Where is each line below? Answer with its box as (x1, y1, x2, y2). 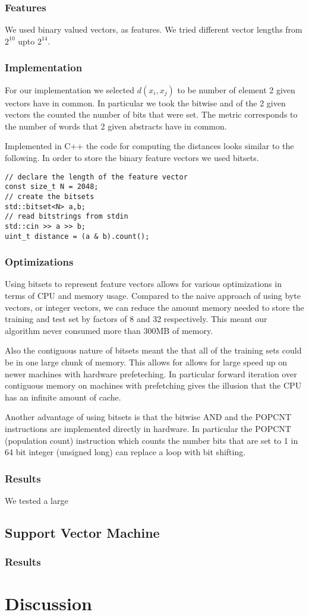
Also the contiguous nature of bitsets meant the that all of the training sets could (5, 344, 302, 357)
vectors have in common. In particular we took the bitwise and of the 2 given (5, 96, 286, 109)
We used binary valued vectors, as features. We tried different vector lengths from (5, 23, 302, 36)
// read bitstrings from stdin (5, 212, 128, 221)
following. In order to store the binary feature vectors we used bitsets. (5, 152, 259, 163)
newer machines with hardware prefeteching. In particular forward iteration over (5, 367, 297, 380)
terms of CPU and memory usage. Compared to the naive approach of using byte (5, 289, 301, 301)
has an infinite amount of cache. (5, 390, 121, 403)
